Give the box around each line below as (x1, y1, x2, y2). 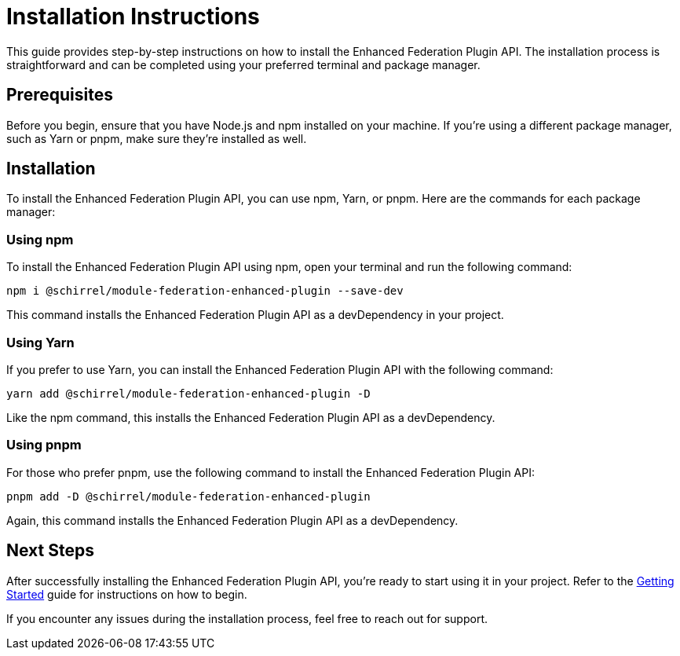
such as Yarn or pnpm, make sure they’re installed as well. (6, 131, 307, 145)
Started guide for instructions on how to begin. (6, 587, 247, 601)
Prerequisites (6, 85, 113, 105)
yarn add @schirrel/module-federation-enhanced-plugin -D (6, 387, 371, 400)
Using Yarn (6, 334, 75, 350)
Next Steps (6, 541, 94, 561)
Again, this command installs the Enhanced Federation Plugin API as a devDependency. (6, 513, 459, 527)
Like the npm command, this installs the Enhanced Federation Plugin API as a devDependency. (6, 410, 495, 424)
